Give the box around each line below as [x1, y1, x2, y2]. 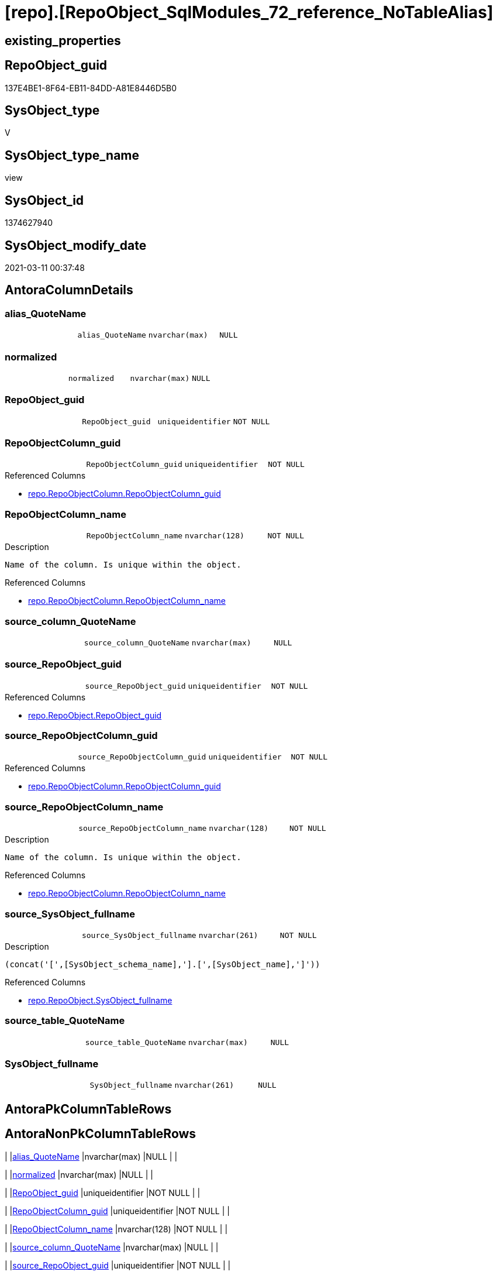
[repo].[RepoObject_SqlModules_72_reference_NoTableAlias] [5, 2, 493, 22]
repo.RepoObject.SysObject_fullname [28, 995, 172, 1005]
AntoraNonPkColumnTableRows [5, 1126, 196, 1142]
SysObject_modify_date [5, 238, 147, 253]
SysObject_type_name [5, 147, 140, 163]
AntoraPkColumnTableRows [5, 1101, 172, 1116]
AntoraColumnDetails [5, 283, 133, 298]
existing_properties [5, 33, 121, 48]
